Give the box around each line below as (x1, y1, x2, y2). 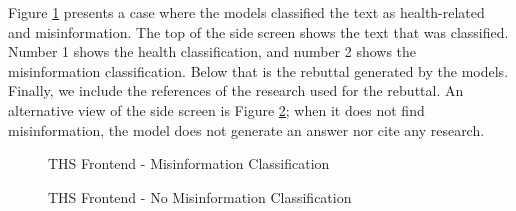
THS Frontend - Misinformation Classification (48, 153, 330, 174)
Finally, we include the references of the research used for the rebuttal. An (8, 80, 464, 101)
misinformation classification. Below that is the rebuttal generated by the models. (8, 60, 509, 81)
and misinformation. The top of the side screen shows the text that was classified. (8, 21, 509, 42)
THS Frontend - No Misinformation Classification (48, 186, 352, 207)
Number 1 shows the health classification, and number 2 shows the (8, 41, 417, 62)
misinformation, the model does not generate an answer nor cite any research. (8, 119, 485, 140)
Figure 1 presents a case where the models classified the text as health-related (8, 2, 485, 22)
